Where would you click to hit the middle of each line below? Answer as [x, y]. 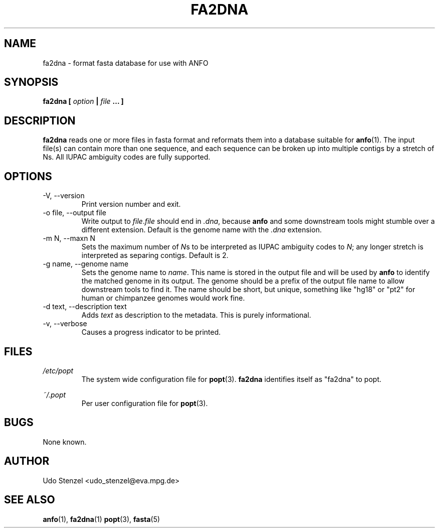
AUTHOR [27, 461]
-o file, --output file [74, 213]
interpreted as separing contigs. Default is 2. [155, 255]
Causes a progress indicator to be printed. [151, 332]
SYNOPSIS [31, 82]
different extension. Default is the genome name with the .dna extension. [201, 230]
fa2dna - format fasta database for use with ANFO [126, 63]
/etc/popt [58, 370]
